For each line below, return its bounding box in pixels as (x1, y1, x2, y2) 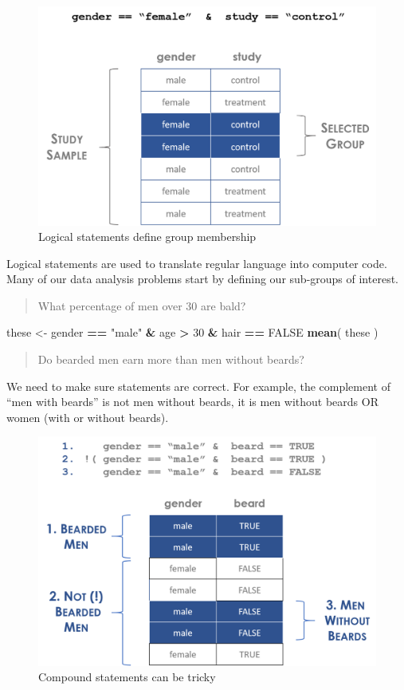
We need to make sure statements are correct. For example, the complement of (6, 377, 390, 394)
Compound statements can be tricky (38, 668, 216, 685)
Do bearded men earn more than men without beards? (37, 351, 304, 368)
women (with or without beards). (6, 408, 169, 425)
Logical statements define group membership (38, 228, 257, 245)
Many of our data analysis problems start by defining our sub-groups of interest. (6, 270, 398, 287)
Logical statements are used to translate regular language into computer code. (6, 254, 387, 271)
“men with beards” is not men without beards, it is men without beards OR (6, 393, 379, 410)
